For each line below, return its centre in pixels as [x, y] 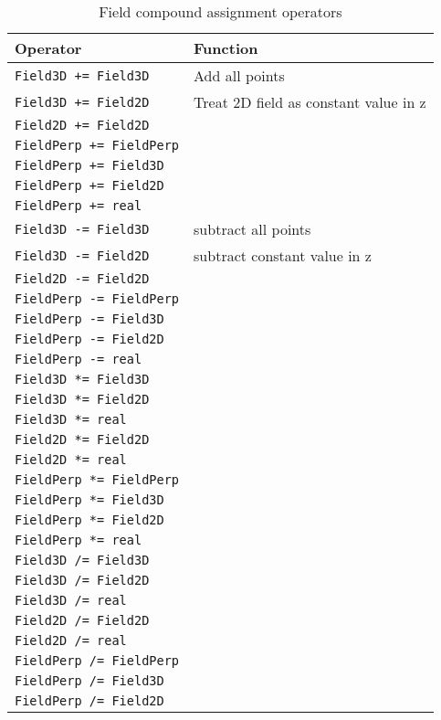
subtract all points [252, 229]
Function [226, 48]
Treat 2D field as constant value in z [310, 102]
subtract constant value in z [283, 255]
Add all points [239, 75]
